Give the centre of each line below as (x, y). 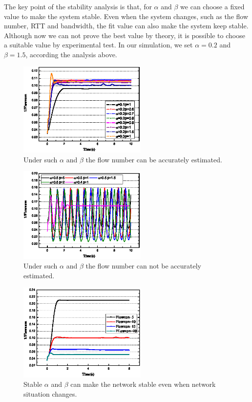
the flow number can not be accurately (144, 266)
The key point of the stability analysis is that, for (78, 6)
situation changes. (50, 393)
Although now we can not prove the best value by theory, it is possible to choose (125, 35)
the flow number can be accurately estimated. (154, 159)
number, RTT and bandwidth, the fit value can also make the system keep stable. (126, 26)
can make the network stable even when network (143, 384)
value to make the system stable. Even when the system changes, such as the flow (126, 16)
